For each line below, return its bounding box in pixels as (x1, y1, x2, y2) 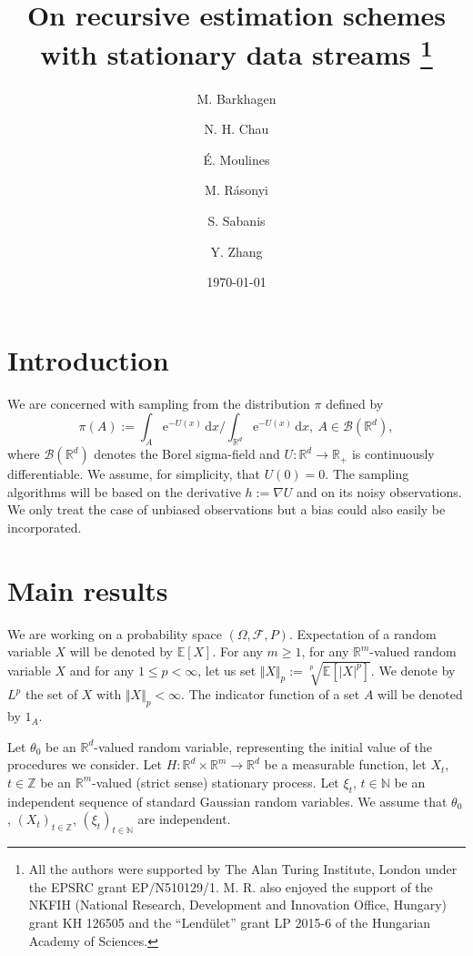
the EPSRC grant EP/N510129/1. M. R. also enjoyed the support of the (28, 877, 433, 896)
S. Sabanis (207, 211, 266, 230)
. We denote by (370, 660, 456, 679)
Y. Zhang (210, 241, 263, 260)
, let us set (197, 660, 257, 679)
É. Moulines (203, 149, 270, 168)
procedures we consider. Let (7, 755, 163, 774)
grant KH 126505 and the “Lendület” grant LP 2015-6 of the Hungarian (28, 912, 431, 931)
